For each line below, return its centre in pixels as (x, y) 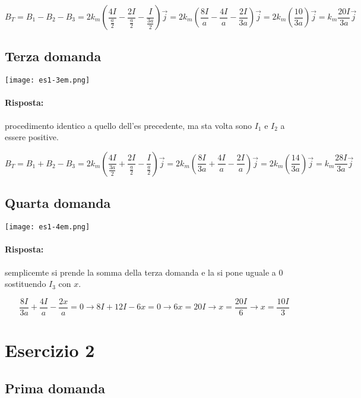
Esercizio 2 (50, 350)
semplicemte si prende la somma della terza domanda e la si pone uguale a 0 (144, 272)
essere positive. (32, 137)
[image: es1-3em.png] (47, 80)
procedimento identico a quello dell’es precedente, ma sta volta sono (128, 125)
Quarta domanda (58, 203)
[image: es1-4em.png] (47, 227)
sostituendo (26, 284)
